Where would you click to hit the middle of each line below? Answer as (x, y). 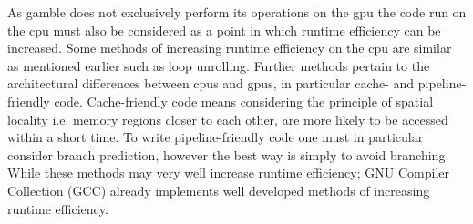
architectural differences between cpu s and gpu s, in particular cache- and (211, 83)
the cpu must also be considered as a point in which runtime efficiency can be (224, 30)
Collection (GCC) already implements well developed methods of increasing (219, 190)
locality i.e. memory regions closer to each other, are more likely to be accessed (228, 119)
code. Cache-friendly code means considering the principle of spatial (244, 101)
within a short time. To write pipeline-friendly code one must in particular (216, 137)
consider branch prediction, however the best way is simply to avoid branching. (228, 154)
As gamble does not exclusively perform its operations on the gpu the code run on (237, 12)
